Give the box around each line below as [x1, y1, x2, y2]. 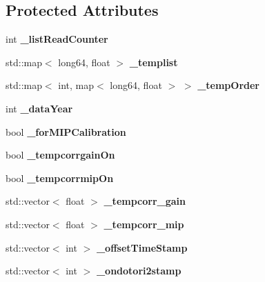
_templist [129, 54, 178, 69]
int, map [58, 78, 95, 92]
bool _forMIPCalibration [6, 124, 126, 139]
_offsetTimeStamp [96, 240, 188, 254]
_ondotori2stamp [96, 263, 181, 278]
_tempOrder [197, 78, 260, 92]
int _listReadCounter [6, 32, 108, 46]
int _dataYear [6, 101, 73, 115]
